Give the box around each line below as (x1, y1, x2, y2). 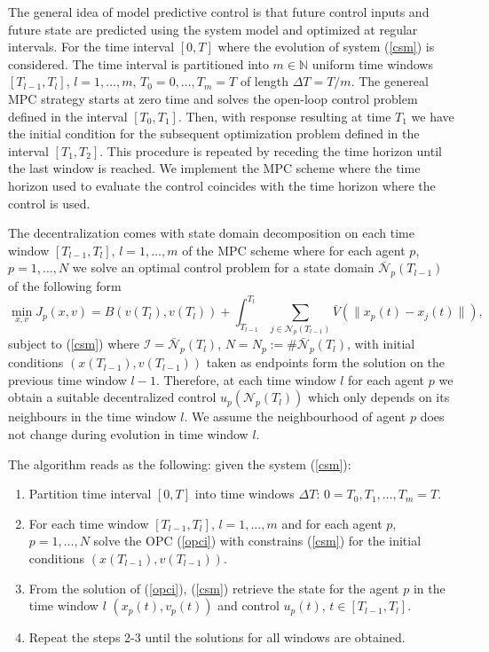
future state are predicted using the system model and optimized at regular (8, 20, 418, 38)
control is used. (8, 193, 91, 212)
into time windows (194, 484, 295, 503)
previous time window (8, 370, 127, 389)
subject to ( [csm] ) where (8, 334, 139, 353)
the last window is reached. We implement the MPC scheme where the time (8, 159, 421, 177)
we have (411, 106, 454, 125)
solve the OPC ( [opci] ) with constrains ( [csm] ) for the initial (93, 531, 422, 550)
